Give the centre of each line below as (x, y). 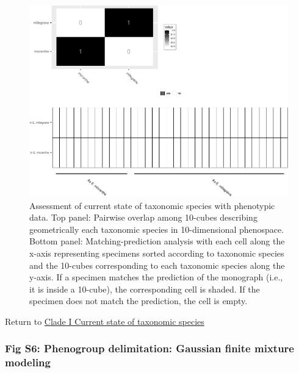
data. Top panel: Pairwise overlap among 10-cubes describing (143, 217)
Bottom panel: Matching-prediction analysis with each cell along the (157, 241)
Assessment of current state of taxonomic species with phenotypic (152, 205)
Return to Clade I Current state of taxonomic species (105, 321)
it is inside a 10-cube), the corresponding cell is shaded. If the (145, 289)
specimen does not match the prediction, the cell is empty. (139, 301)
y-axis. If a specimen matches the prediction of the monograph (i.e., (156, 277)
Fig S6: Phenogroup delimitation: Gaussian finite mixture (149, 348)
